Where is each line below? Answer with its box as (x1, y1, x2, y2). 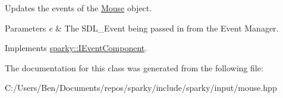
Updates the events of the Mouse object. (5, 2, 152, 14)
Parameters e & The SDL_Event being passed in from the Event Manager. (5, 21, 279, 34)
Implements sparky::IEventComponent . (5, 42, 147, 54)
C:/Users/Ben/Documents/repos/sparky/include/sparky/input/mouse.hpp (5, 81, 277, 94)
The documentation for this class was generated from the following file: (5, 61, 263, 74)
